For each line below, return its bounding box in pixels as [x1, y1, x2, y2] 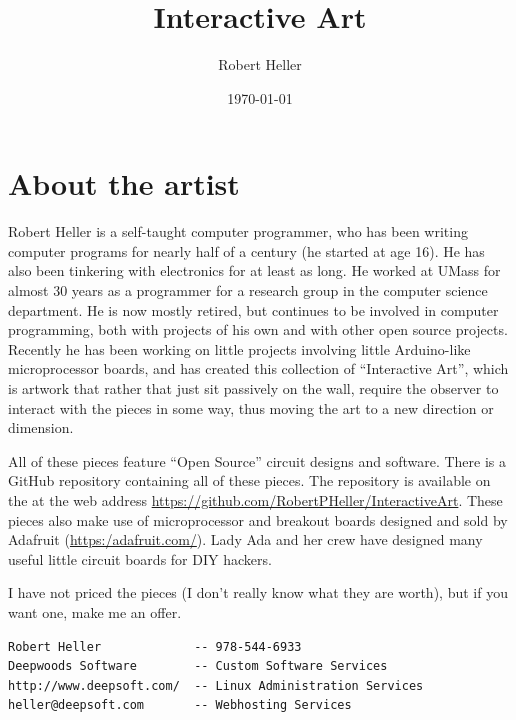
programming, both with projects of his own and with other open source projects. [8, 319, 508, 340]
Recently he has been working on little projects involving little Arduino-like [8, 338, 471, 359]
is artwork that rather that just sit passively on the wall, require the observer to [8, 378, 499, 398]
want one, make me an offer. [8, 601, 182, 622]
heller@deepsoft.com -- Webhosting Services [8, 698, 352, 713]
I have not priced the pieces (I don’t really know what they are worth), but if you [8, 582, 508, 603]
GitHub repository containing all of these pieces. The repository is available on [8, 470, 491, 491]
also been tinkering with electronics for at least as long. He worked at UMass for [8, 260, 501, 281]
